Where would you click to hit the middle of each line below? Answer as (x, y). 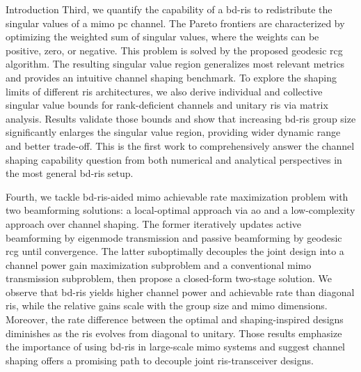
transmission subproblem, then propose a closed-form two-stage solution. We (169, 278)
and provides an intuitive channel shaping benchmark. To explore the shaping (171, 77)
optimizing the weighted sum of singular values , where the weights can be (162, 37)
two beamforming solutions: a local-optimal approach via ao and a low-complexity (180, 210)
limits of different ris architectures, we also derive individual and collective (164, 91)
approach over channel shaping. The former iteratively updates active (154, 223)
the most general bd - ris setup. (70, 173)
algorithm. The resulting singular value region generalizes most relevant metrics (175, 64)
